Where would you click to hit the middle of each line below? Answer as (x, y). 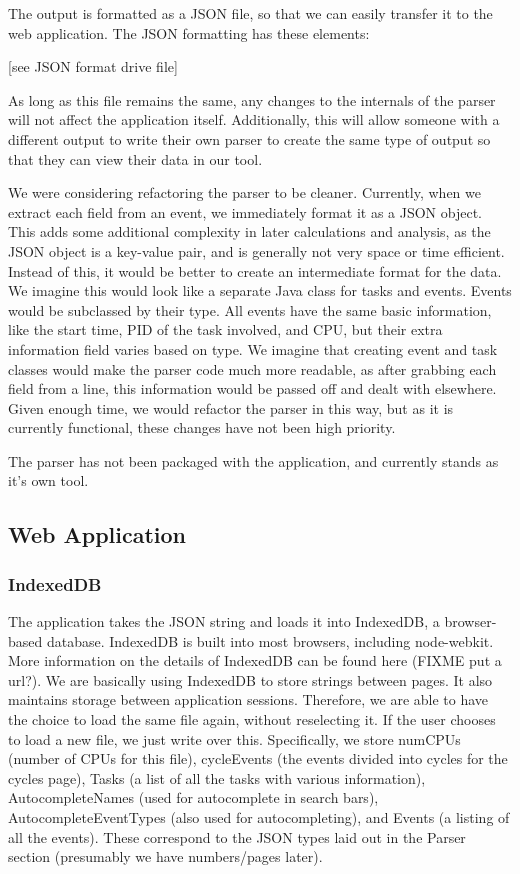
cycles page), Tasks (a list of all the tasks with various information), (217, 777)
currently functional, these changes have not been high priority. (202, 427)
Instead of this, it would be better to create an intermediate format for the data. (255, 270)
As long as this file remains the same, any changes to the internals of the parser (252, 99)
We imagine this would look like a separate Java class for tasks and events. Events (260, 290)
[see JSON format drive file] (93, 66)
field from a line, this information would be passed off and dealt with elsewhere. (252, 388)
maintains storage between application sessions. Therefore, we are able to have (248, 699)
